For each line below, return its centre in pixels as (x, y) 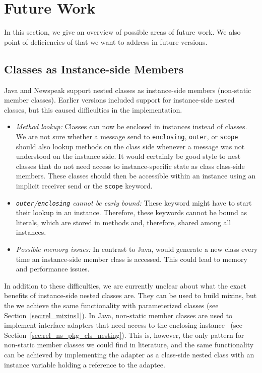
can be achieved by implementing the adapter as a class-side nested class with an (129, 354)
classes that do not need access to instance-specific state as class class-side (130, 166)
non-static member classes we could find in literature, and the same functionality (129, 345)
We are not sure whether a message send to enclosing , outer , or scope (127, 136)
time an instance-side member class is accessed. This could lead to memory (132, 259)
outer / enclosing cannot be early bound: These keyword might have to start (134, 202)
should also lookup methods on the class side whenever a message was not (130, 146)
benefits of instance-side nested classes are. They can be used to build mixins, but (130, 295)
